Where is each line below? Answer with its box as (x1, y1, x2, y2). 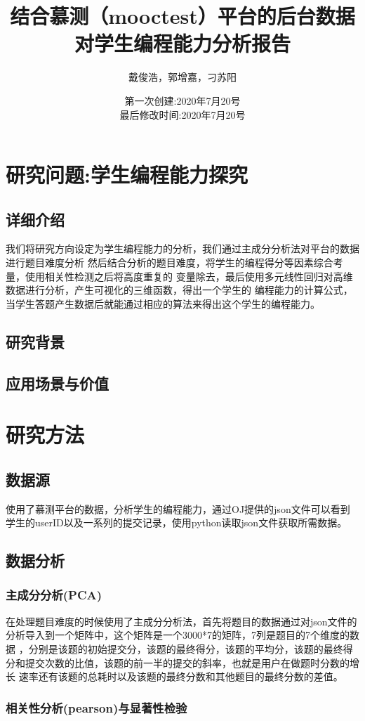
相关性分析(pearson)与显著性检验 (6, 699, 187, 716)
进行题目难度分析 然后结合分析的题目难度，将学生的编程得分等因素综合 (6, 255, 333, 270)
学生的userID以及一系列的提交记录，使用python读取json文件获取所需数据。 (6, 515, 347, 530)
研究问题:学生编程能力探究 (6, 160, 248, 189)
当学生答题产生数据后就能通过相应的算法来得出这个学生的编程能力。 (6, 296, 320, 311)
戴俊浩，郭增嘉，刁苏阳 (128, 70, 237, 84)
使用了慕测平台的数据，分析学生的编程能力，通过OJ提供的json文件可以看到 (6, 501, 350, 516)
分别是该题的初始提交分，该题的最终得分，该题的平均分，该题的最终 (28, 641, 343, 656)
